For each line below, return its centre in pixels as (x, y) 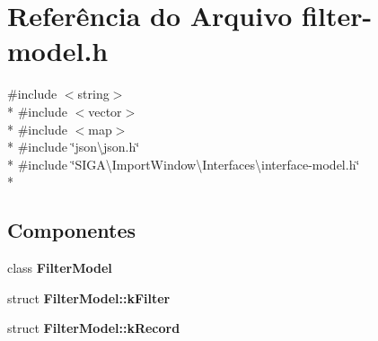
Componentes (72, 230)
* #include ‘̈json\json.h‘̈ (74, 147)
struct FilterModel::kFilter (89, 297)
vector (105, 111)
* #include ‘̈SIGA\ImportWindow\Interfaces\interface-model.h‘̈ (184, 164)
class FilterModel (60, 268)
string (93, 94)
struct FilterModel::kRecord (94, 328)
